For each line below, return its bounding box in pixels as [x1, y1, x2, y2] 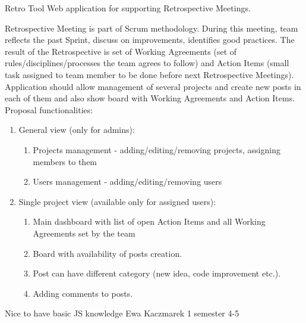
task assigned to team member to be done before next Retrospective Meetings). [5, 68, 294, 80]
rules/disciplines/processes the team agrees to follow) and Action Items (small [5, 57, 289, 69]
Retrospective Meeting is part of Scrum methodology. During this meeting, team [5, 21, 298, 34]
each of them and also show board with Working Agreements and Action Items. [5, 92, 295, 104]
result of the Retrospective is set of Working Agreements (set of [5, 45, 237, 57]
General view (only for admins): [18, 123, 135, 136]
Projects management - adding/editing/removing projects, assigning [33, 143, 280, 156]
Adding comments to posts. [33, 287, 133, 299]
